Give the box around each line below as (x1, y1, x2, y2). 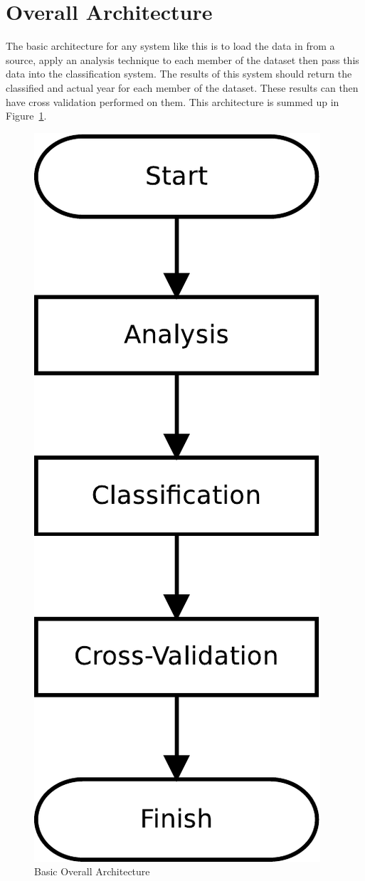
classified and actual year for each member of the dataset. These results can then (6, 80, 359, 95)
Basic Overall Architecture (34, 864, 150, 879)
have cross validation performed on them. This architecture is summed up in (6, 94, 339, 109)
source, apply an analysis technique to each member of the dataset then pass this (6, 52, 359, 67)
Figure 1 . (6, 108, 47, 123)
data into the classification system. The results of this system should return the (6, 66, 352, 81)
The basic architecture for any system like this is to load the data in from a (6, 38, 335, 53)
